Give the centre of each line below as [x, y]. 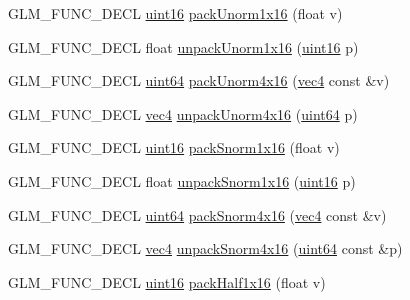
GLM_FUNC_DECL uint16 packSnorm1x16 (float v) [174, 147]
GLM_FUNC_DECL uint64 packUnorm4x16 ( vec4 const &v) [199, 80]
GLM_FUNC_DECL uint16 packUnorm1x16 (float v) [175, 13]
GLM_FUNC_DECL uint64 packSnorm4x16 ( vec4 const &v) [197, 214]
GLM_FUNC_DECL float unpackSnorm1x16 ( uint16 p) [182, 180]
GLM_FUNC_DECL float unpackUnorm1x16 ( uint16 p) [183, 46]
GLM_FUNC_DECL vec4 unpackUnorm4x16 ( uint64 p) [183, 113]
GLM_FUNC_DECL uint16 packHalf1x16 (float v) [167, 281]
